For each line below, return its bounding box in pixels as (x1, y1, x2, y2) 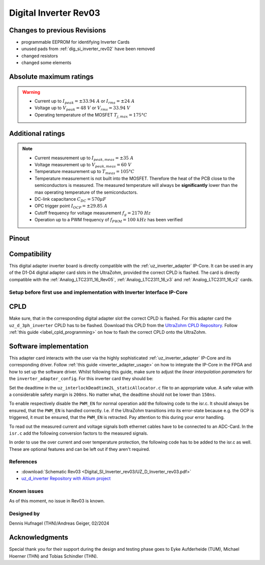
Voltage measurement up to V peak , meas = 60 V (34, 162, 132, 169)
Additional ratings (9, 129, 65, 138)
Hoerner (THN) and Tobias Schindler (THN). (9, 553, 98, 559)
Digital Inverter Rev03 (9, 7, 101, 18)
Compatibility (9, 250, 52, 258)
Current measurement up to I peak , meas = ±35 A (34, 155, 134, 162)
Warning (22, 89, 40, 95)
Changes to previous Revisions (9, 26, 106, 34)
